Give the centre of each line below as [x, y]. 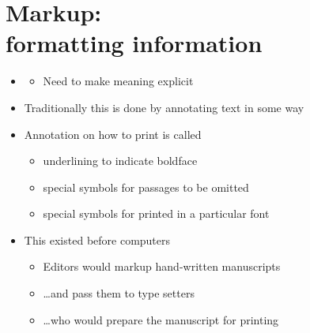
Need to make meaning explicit [118, 81]
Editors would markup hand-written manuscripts [162, 266]
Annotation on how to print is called [113, 134]
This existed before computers [97, 239]
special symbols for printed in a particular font [156, 213]
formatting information [134, 43]
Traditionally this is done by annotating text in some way [164, 107]
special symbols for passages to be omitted [146, 187]
